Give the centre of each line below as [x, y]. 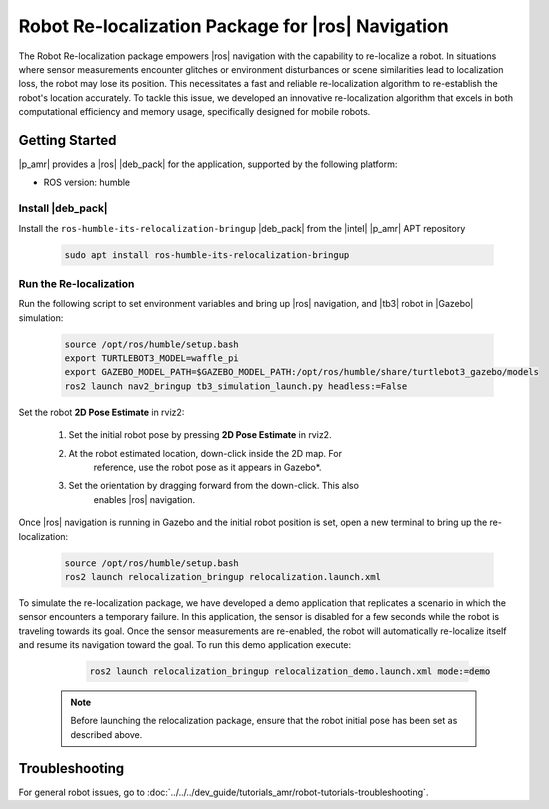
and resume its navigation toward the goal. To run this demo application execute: [185, 645]
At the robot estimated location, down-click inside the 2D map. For [205, 453]
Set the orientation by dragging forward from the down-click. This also [214, 486]
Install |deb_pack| [63, 208]
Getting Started [67, 140]
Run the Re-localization [76, 283]
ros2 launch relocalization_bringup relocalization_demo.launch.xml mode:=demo [290, 671]
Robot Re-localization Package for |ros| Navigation [233, 26]
